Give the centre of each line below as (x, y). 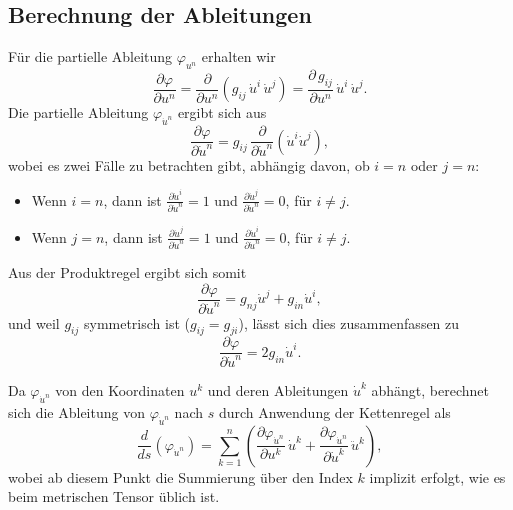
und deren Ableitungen (278, 390)
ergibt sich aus (222, 112)
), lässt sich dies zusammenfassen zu (349, 322)
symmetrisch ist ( (136, 322)
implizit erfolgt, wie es (437, 476)
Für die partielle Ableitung (90, 56)
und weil (34, 322)
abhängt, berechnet (430, 390)
